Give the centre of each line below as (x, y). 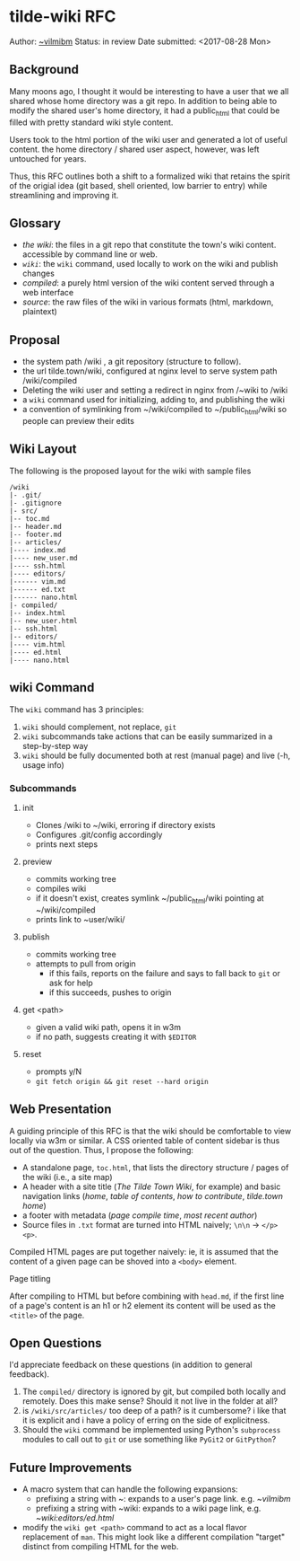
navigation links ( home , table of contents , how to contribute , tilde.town (153, 1195)
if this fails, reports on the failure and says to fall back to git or (164, 973)
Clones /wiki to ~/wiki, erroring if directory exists (125, 825)
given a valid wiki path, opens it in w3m (108, 1027)
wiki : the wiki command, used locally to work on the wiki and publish (150, 264)
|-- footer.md (36, 534)
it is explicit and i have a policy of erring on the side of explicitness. (146, 1420)
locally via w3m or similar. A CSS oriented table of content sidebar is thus (145, 1140)
